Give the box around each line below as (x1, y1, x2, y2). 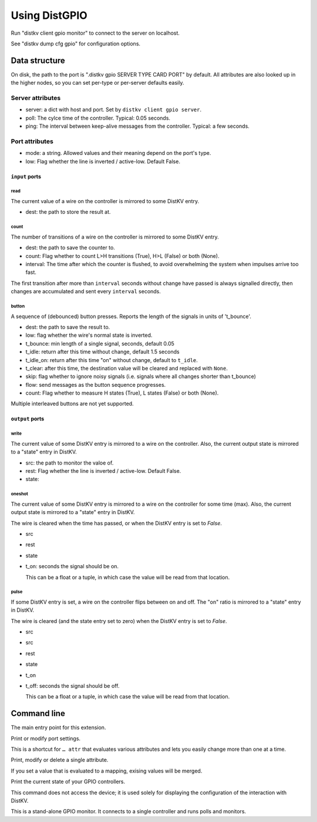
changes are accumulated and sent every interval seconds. (11, 288, 161, 295)
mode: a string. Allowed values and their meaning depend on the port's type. (25, 150, 211, 157)
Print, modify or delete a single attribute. (11, 757, 109, 764)
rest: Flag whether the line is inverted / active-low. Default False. (25, 468, 181, 474)
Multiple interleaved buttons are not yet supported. (11, 400, 134, 407)
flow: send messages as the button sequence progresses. (25, 381, 166, 388)
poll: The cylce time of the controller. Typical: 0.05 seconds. (25, 114, 170, 121)
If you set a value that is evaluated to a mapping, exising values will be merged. (11, 767, 203, 774)
